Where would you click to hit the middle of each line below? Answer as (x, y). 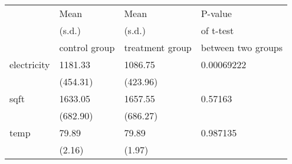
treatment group (158, 47)
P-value (216, 13)
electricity (30, 64)
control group (87, 47)
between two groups (242, 47)
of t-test (217, 30)
